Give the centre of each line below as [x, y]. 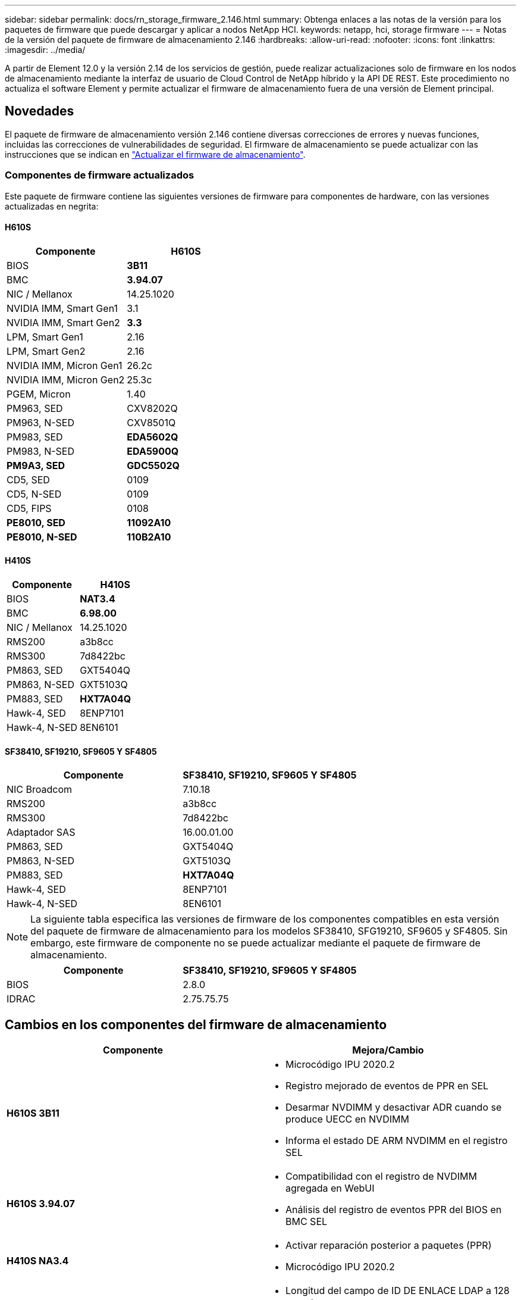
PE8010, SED [36, 522]
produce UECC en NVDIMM [347, 1119]
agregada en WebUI [330, 1188]
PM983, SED [35, 437]
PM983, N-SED [40, 451]
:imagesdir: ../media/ [45, 50]
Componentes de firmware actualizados [100, 175]
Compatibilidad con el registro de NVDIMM [382, 1176]
